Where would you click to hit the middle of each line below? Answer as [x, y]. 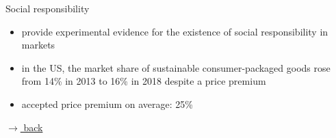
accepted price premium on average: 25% [107, 104]
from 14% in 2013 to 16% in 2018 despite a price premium [144, 81]
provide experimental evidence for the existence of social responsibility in [175, 31]
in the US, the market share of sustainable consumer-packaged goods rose [176, 67]
